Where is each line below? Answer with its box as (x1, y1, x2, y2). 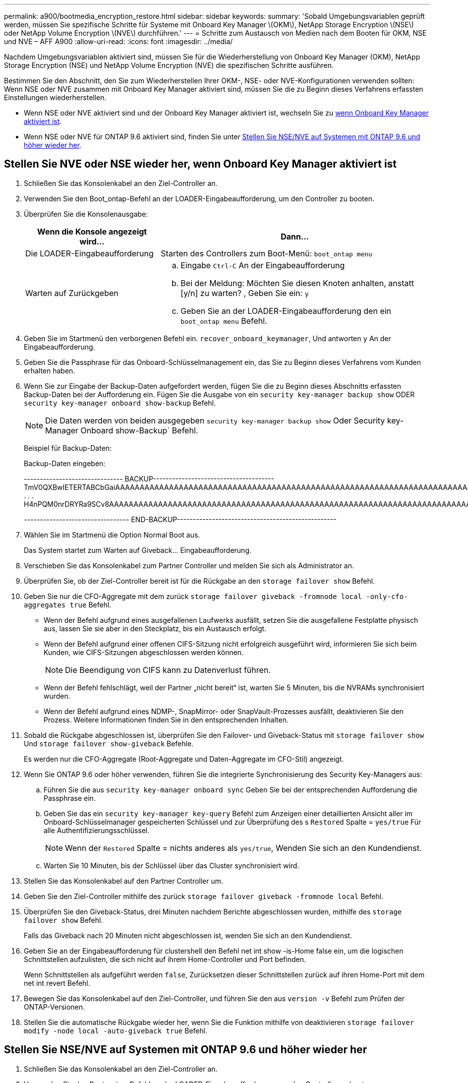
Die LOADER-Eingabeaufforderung (25, 248, 154, 258)
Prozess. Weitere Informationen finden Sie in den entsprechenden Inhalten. (44, 715, 289, 724)
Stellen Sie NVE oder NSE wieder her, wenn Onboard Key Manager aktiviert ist (4, 158, 397, 171)
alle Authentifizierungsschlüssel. (44, 826, 150, 835)
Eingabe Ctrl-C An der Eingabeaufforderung (180, 260, 345, 270)
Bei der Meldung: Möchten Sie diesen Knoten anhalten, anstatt (180, 278, 414, 288)
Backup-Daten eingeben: (24, 459, 106, 468)
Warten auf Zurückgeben (25, 288, 118, 298)
